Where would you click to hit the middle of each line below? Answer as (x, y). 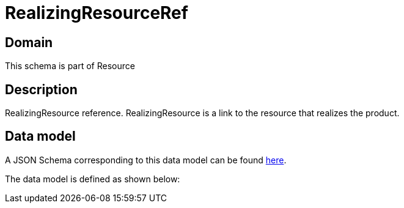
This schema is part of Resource (70, 66)
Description (41, 89)
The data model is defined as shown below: (93, 179)
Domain (29, 42)
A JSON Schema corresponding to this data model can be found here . (146, 160)
